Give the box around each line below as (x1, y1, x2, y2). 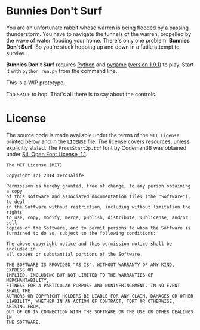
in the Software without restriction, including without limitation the (6, 204, 191, 210)
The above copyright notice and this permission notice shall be (6, 241, 172, 247)
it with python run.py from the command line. (6, 67, 118, 74)
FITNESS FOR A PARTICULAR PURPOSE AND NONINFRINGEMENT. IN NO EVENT (6, 283, 180, 289)
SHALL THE (6, 287, 31, 294)
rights (6, 209, 23, 215)
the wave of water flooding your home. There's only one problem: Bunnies (6, 37, 190, 44)
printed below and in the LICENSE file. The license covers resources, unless (6, 138, 190, 145)
